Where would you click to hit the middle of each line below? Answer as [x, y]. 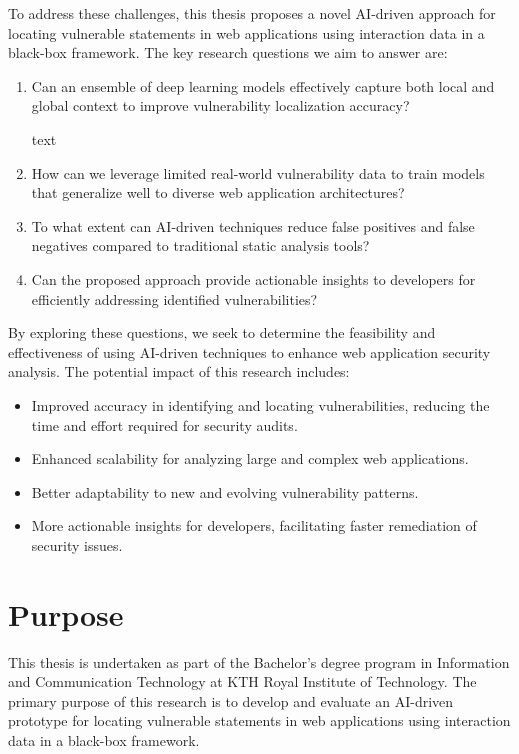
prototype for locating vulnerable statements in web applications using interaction [259, 720]
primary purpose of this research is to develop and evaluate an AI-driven [231, 700]
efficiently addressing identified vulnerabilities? [174, 298]
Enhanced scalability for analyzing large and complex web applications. [250, 458]
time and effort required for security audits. [164, 424]
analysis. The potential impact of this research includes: [179, 371]
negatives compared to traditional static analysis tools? [200, 245]
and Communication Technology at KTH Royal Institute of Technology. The [242, 681]
